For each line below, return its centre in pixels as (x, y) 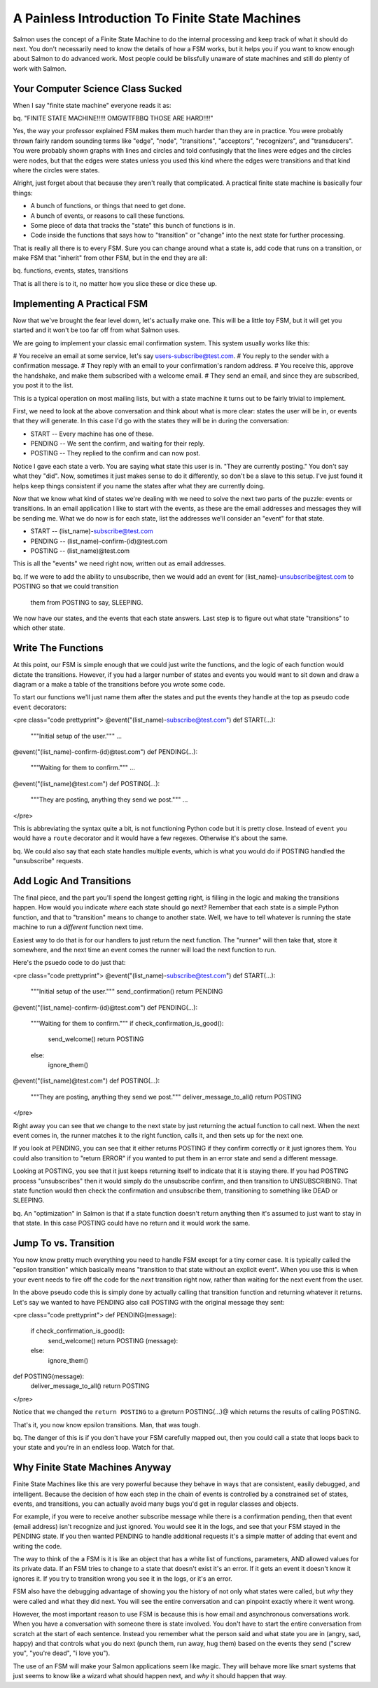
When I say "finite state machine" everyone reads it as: (92, 105)
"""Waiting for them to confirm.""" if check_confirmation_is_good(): (127, 1023)
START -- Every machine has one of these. (92, 434)
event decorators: (40, 707)
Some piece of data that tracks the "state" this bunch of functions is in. (133, 225)
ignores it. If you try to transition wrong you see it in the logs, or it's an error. (122, 1578)
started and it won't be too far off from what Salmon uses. (96, 330)
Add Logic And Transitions (72, 880)
